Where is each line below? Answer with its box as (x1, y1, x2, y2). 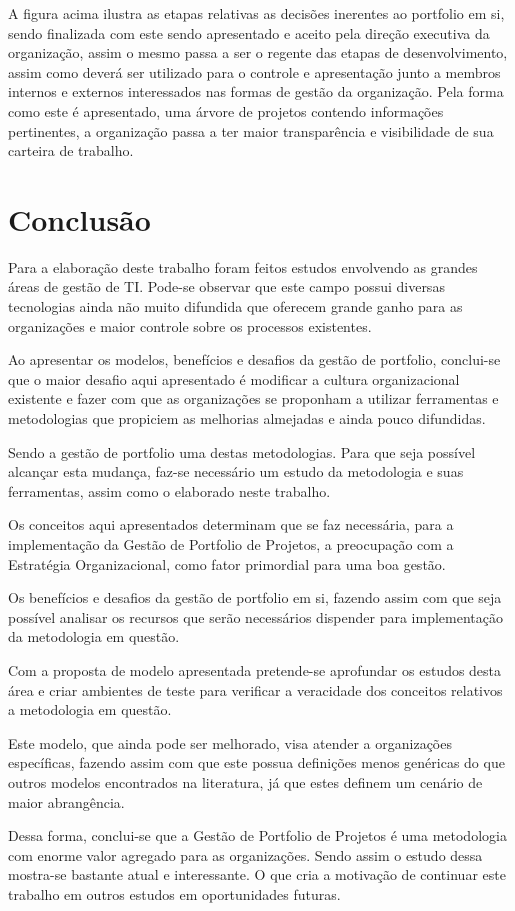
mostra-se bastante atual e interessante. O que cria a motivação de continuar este (8, 864, 506, 885)
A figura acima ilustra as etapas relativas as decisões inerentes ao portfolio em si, (8, 3, 505, 23)
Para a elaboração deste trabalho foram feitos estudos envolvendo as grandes (8, 256, 478, 277)
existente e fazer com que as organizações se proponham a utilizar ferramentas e (8, 388, 499, 409)
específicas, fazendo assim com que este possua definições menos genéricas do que (8, 752, 505, 773)
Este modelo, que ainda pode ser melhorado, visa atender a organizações (8, 732, 452, 753)
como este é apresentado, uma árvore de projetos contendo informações (8, 100, 444, 121)
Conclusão (8, 198, 151, 239)
